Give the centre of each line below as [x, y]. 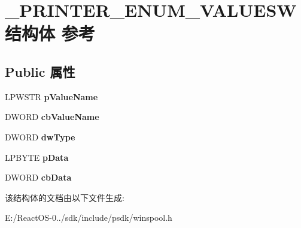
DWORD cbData [38, 177]
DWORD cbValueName [52, 117]
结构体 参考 [50, 33]
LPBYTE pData [37, 157]
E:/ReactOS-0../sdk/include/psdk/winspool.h [89, 217]
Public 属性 [40, 71]
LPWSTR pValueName [51, 96]
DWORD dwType [40, 136]
